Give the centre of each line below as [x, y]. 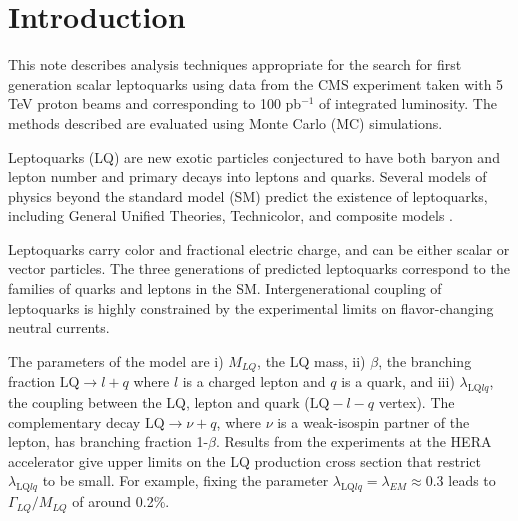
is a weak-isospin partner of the [373, 421]
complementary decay [74, 421]
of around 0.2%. [121, 501]
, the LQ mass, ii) [311, 360]
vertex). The [416, 402]
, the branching [425, 360]
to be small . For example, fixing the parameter [185, 480]
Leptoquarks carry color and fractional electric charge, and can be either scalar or [259, 248]
